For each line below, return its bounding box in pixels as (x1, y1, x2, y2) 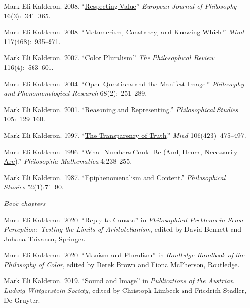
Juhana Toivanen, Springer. (4, 233, 86, 243)
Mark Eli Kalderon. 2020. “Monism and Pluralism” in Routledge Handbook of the (4, 250, 245, 260)
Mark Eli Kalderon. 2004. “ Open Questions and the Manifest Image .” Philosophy (4, 78, 244, 88)
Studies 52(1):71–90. (4, 182, 64, 192)
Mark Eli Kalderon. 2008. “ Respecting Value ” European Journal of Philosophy (4, 1, 237, 11)
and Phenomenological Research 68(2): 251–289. (4, 88, 147, 98)
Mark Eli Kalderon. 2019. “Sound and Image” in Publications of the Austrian (4, 275, 234, 286)
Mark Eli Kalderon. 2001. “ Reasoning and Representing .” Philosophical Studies (4, 104, 238, 114)
